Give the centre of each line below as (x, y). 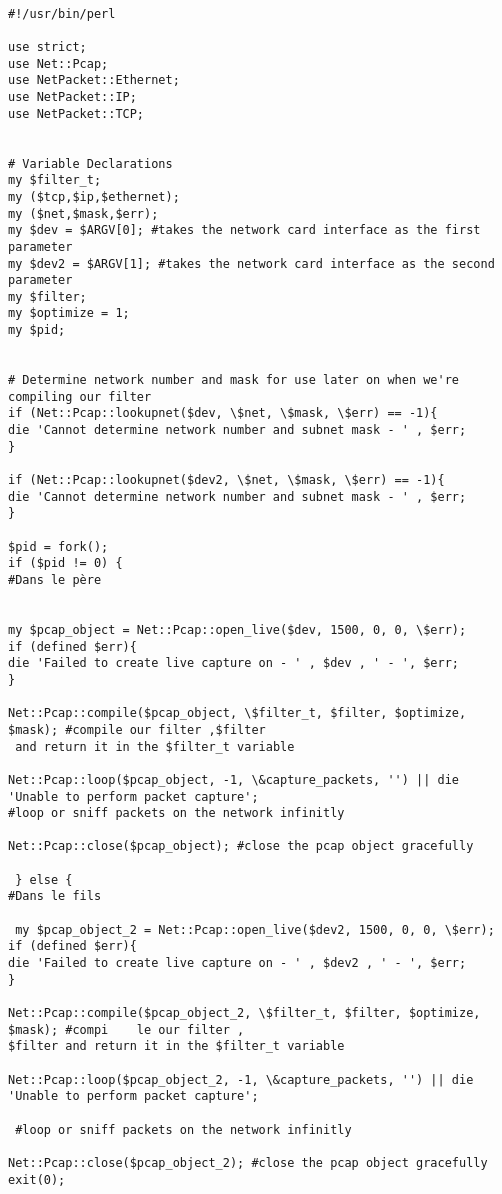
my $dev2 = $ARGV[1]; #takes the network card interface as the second (251, 263)
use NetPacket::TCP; (76, 113)
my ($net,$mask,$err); (83, 213)
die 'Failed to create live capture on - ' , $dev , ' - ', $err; (234, 663)
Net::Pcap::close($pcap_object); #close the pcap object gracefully (241, 846)
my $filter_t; (55, 180)
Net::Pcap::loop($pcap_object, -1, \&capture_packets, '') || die (234, 779)
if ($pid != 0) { (65, 563)
